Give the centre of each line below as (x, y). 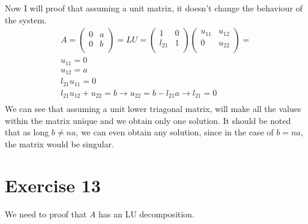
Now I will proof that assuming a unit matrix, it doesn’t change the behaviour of (154, 8)
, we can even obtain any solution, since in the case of (175, 132)
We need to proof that (46, 214)
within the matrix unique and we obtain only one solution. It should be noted (148, 120)
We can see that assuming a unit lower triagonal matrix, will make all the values (153, 109)
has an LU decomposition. (146, 214)
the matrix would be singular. (59, 143)
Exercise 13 (53, 185)
